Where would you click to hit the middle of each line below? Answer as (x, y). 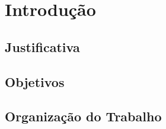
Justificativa (42, 46)
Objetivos (35, 81)
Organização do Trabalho (83, 116)
